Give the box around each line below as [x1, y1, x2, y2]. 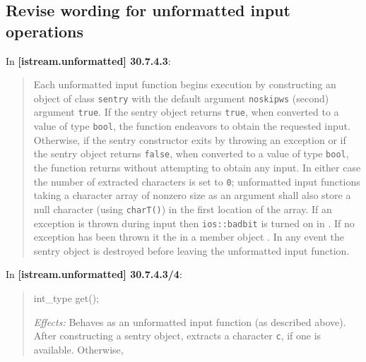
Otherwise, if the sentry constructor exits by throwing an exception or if [33, 132, 346, 147]
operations [6, 20, 84, 42]
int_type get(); [33, 290, 99, 305]
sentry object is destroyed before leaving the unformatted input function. [33, 243, 350, 258]
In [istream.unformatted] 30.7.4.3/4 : [6, 267, 182, 282]
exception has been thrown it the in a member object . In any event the [33, 229, 344, 244]
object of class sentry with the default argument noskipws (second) [33, 90, 329, 105]
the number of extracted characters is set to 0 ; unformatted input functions [33, 174, 360, 188]
